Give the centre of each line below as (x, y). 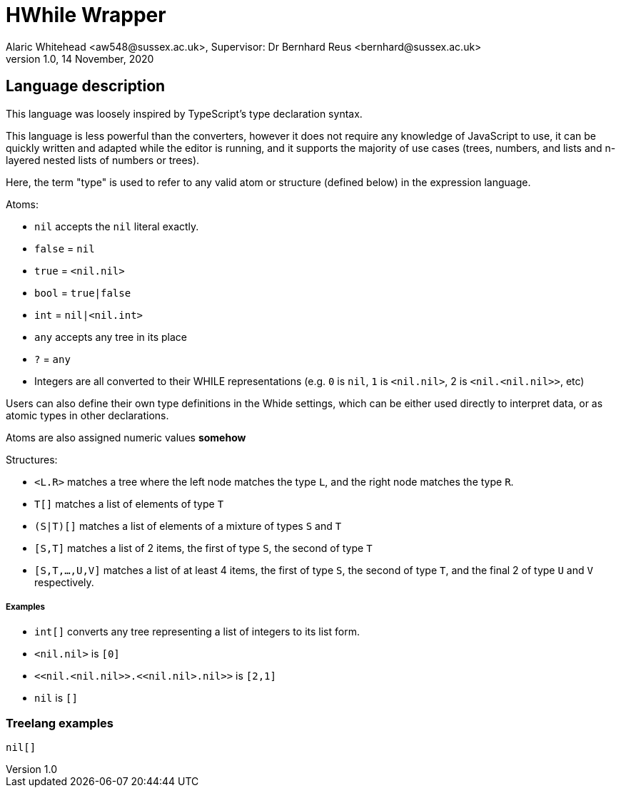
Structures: (32, 459)
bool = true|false (83, 292)
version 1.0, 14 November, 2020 (80, 58)
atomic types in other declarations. (87, 415)
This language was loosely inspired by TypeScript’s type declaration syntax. (184, 113)
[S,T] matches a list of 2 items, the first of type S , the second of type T (203, 548)
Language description (86, 86)
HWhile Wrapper (86, 15)
